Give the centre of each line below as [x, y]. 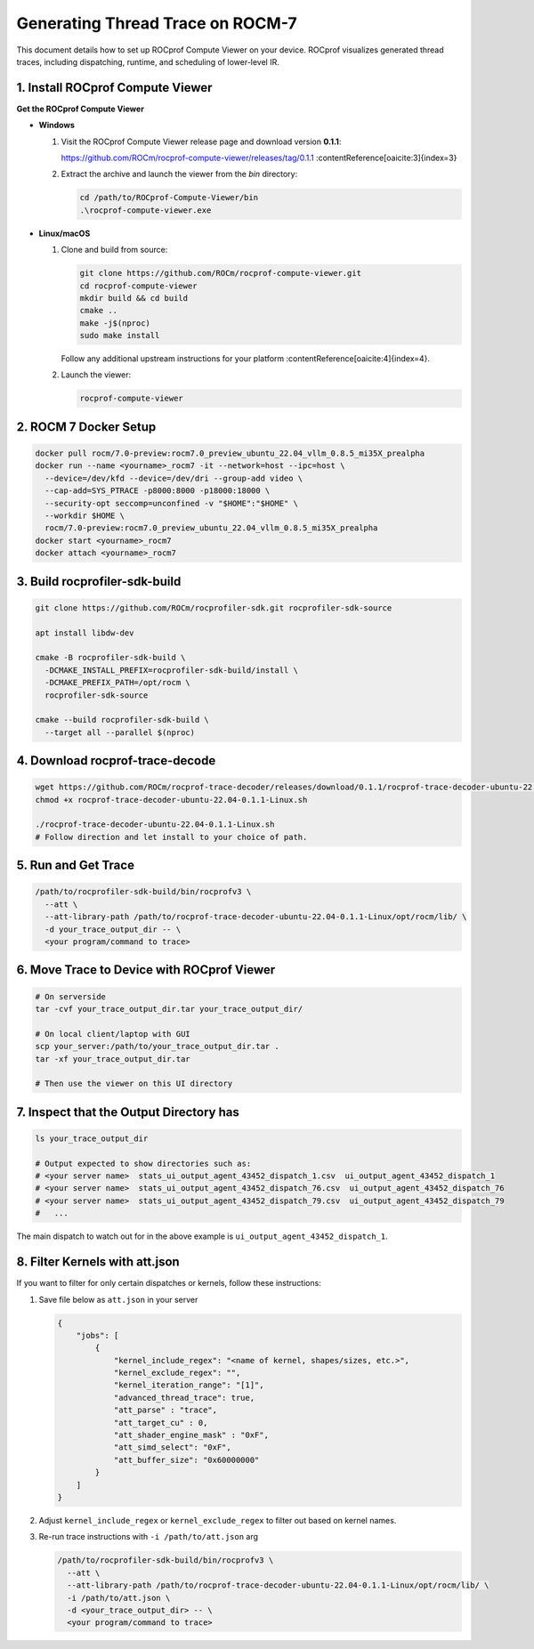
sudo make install [120, 335]
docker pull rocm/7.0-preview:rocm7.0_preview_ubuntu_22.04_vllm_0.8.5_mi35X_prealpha [230, 453]
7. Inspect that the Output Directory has [128, 1112]
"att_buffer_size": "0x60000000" [186, 1460]
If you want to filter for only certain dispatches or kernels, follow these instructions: [169, 1283]
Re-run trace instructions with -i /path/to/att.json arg [148, 1537]
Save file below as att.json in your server [118, 1299]
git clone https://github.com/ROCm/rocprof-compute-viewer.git [221, 273]
